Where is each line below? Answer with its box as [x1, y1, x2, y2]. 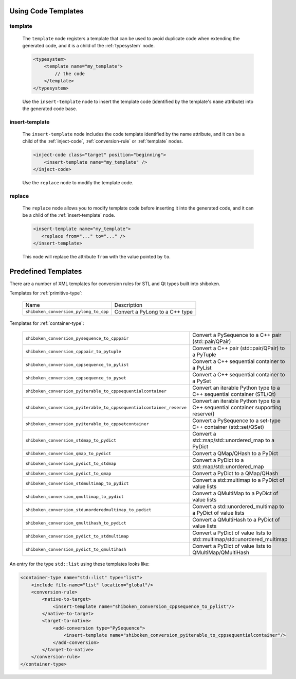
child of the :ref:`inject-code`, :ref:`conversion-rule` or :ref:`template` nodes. [22, 138, 183, 144]
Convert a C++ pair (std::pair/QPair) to [192, 345, 285, 352]
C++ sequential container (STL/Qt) [192, 391, 276, 398]
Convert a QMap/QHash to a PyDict [192, 450, 279, 457]
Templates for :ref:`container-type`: [9, 320, 84, 326]
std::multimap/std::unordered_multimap [192, 536, 288, 543]
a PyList [192, 364, 212, 372]
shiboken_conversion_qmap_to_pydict [25, 450, 112, 456]
